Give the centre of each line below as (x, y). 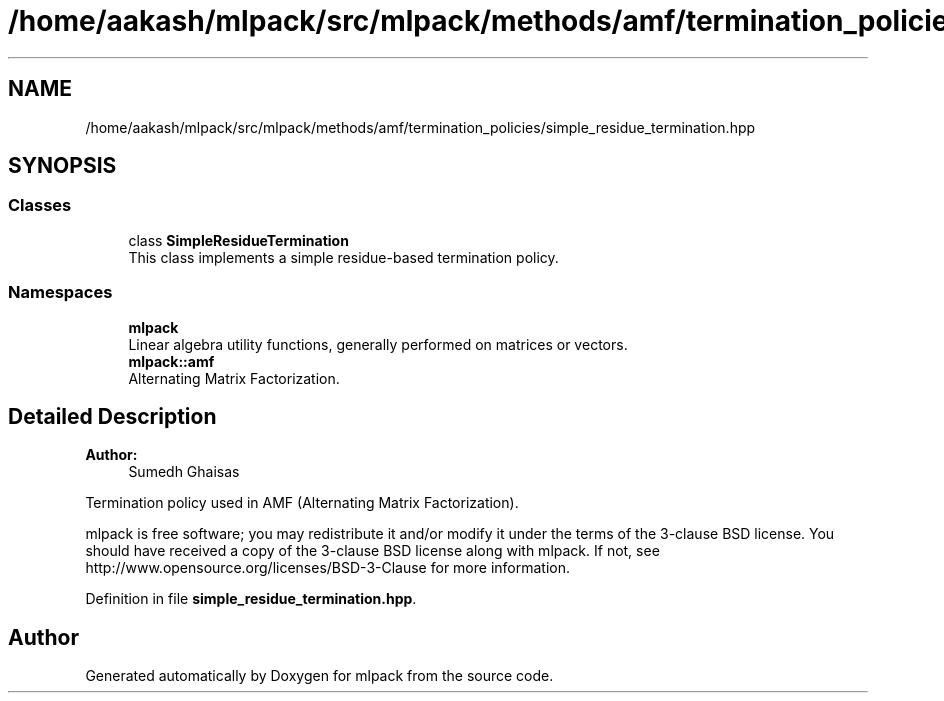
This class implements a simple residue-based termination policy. (343, 257)
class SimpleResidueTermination (238, 240)
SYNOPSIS (62, 166)
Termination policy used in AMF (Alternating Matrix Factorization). (302, 503)
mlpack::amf (171, 361)
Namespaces (60, 292)
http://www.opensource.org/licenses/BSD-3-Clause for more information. (327, 568)
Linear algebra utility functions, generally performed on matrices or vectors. (378, 344)
